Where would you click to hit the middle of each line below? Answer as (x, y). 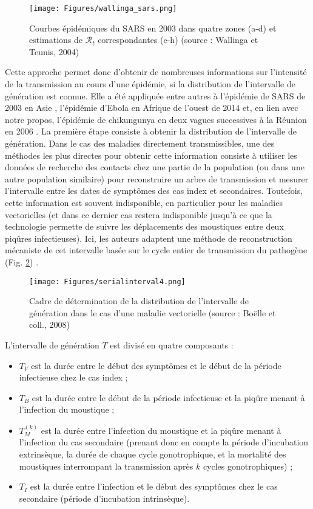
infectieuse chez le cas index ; (73, 377)
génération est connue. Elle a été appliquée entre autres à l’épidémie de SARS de (155, 95)
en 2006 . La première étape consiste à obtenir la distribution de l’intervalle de (151, 131)
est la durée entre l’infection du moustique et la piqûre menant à (161, 430)
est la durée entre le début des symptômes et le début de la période (156, 365)
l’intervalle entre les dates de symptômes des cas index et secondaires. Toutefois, (154, 191)
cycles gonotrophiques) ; (248, 466)
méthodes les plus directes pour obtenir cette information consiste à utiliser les (151, 155)
